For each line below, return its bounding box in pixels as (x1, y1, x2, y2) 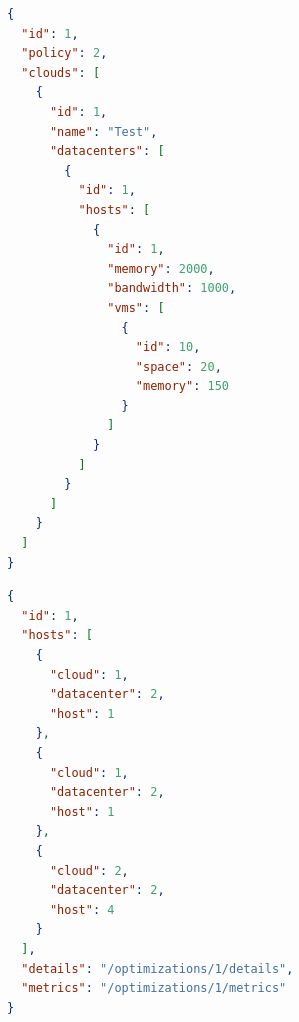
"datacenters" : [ (49, 144, 165, 159)
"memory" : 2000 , (107, 261, 215, 276)
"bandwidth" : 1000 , (107, 281, 237, 296)
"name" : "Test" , (49, 124, 158, 139)
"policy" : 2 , (21, 46, 108, 61)
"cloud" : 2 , (49, 863, 129, 878)
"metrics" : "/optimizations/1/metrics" (21, 981, 287, 996)
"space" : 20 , (135, 359, 222, 374)
